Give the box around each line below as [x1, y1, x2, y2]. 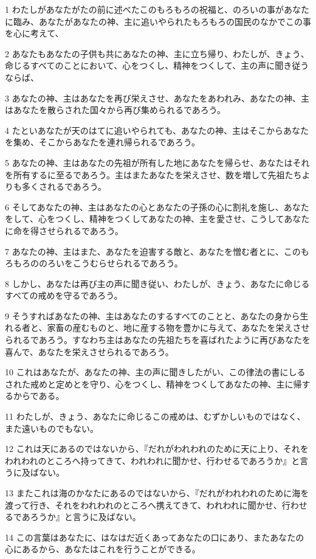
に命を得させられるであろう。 [5, 224, 124, 237]
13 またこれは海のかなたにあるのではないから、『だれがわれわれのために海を [5, 487, 309, 499]
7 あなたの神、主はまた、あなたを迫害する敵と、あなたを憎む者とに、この [5, 245, 301, 257]
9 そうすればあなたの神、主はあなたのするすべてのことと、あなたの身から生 [5, 309, 309, 322]
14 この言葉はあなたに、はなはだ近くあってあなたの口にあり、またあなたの [5, 530, 304, 543]
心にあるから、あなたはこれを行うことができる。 [5, 543, 201, 555]
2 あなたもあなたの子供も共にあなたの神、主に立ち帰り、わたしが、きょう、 [5, 47, 309, 60]
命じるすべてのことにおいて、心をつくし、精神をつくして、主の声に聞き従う [5, 59, 309, 72]
